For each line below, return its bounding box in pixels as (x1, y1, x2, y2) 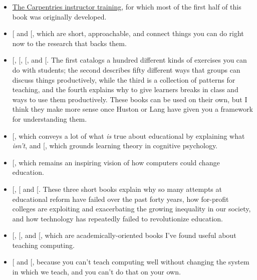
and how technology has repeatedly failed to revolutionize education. (12, 213, 223, 223)
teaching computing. (12, 239, 75, 250)
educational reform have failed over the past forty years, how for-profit (12, 193, 229, 204)
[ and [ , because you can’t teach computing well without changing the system (12, 256, 249, 267)
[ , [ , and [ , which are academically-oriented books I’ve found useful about (12, 230, 236, 240)
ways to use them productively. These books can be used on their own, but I (12, 94, 247, 104)
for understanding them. (12, 113, 87, 124)
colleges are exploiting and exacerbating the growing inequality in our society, (12, 203, 251, 214)
